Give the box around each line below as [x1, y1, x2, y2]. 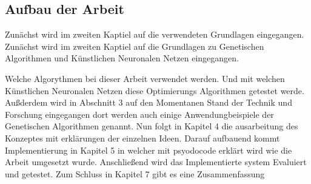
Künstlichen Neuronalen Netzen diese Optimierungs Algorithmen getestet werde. [5, 84, 304, 97]
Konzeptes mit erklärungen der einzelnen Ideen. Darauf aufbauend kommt [5, 131, 280, 144]
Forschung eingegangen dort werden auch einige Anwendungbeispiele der [5, 107, 274, 120]
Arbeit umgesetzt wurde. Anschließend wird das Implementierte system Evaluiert [5, 155, 307, 168]
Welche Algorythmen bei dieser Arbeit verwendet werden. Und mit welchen [5, 72, 285, 84]
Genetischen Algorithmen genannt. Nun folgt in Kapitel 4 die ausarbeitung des [5, 120, 298, 132]
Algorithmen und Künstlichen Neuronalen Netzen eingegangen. [5, 52, 239, 64]
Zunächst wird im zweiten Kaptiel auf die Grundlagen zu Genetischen [5, 39, 264, 52]
